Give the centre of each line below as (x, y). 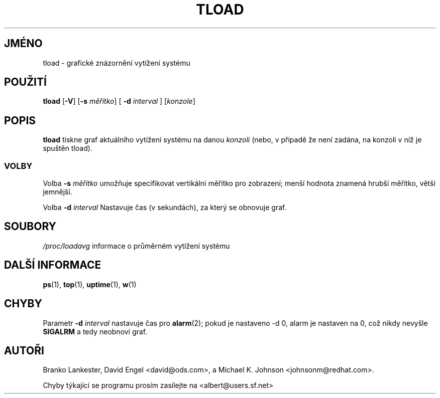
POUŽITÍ (25, 82)
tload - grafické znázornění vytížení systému (117, 63)
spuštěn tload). (68, 148)
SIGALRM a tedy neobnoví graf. (95, 331)
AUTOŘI (24, 350)
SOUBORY (30, 227)
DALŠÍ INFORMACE (53, 265)
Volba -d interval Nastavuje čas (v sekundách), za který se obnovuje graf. (165, 208)
